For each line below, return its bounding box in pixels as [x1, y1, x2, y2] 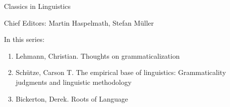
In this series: [4, 34, 45, 44]
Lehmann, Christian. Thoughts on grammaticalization [15, 50, 180, 61]
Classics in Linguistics [4, 1, 71, 11]
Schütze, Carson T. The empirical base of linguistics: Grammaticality [15, 67, 226, 77]
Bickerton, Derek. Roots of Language [15, 93, 128, 104]
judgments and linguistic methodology [15, 76, 132, 87]
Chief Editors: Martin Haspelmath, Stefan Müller [4, 17, 154, 28]
